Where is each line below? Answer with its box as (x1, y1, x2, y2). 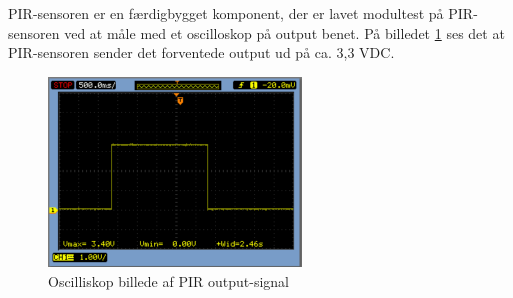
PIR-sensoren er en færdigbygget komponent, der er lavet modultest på (8, 3, 444, 23)
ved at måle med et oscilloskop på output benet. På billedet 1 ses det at (64, 22, 505, 43)
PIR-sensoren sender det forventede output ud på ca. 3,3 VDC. (8, 42, 395, 63)
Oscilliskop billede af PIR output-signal (48, 270, 289, 291)
